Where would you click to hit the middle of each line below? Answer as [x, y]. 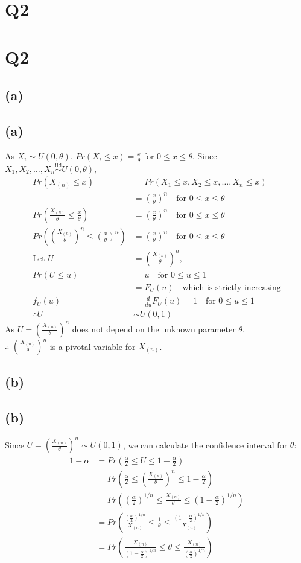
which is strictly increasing [232, 288]
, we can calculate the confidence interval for [205, 444]
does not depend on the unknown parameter [154, 329]
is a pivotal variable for [93, 346]
